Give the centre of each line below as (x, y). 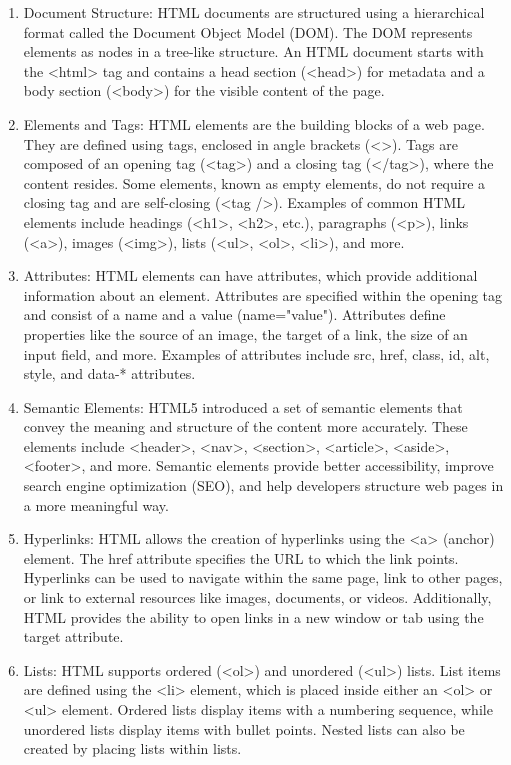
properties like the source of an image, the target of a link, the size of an (245, 333)
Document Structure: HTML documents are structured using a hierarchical (254, 12)
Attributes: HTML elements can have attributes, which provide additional (250, 275)
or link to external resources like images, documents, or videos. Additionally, (257, 597)
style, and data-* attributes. (109, 373)
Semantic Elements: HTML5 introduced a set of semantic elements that (243, 406)
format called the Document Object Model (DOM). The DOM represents (248, 31)
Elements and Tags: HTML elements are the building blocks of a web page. (254, 123)
